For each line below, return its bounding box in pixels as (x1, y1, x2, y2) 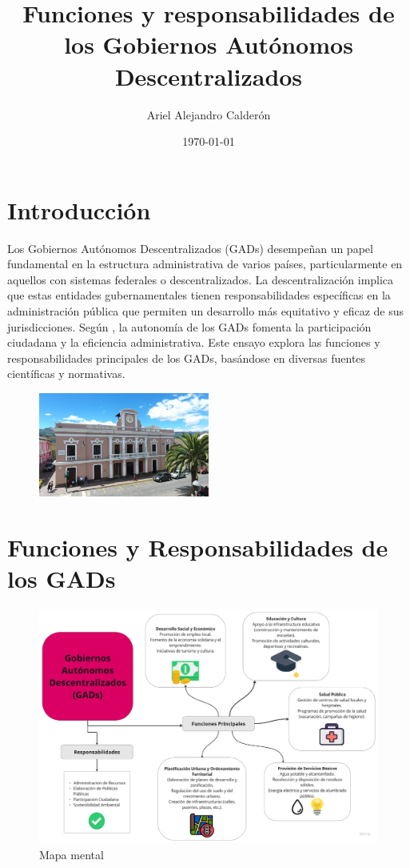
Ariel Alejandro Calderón (146, 106, 271, 123)
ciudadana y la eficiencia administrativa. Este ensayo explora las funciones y (7, 334, 380, 351)
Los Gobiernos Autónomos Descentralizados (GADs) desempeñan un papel (7, 239, 373, 256)
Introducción (7, 193, 151, 226)
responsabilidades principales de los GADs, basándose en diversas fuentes (7, 349, 366, 366)
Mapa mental (39, 846, 104, 862)
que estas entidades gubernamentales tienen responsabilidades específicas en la (7, 287, 391, 303)
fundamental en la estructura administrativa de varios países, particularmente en (7, 255, 403, 272)
